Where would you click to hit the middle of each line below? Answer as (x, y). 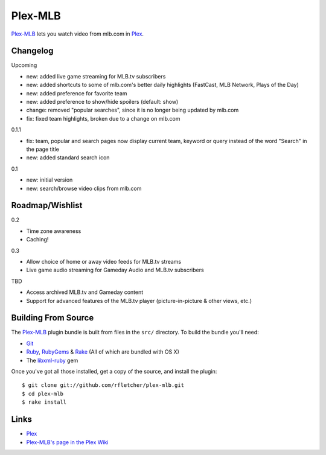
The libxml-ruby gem (52, 360)
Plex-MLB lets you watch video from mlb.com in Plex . (78, 34)
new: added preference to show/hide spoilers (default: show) (102, 102)
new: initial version (50, 180)
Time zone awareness (54, 231)
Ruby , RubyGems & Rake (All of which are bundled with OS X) (103, 352)
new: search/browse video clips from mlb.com (84, 188)
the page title (43, 149)
